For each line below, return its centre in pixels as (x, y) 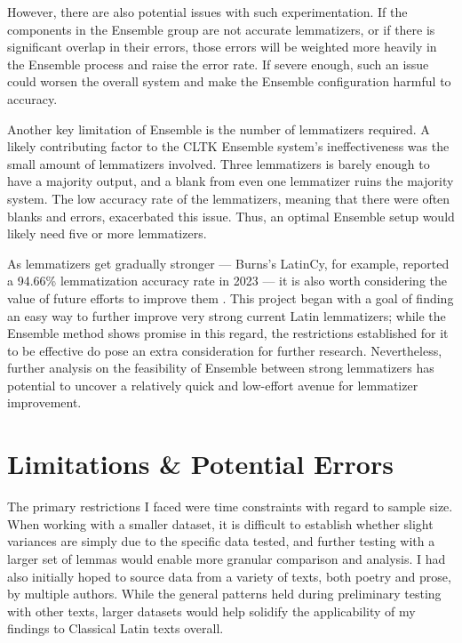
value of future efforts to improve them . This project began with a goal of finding (231, 297)
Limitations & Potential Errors (200, 464)
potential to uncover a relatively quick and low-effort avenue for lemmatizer (213, 385)
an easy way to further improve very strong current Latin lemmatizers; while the (227, 315)
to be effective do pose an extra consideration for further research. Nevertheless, (225, 350)
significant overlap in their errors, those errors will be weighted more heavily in (222, 47)
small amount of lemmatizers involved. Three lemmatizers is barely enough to (219, 163)
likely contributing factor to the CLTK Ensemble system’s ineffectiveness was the (228, 146)
